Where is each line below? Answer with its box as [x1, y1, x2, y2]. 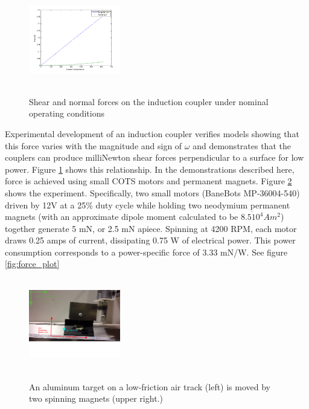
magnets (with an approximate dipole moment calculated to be [5, 210, 238, 223]
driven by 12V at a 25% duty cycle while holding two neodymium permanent [5, 198, 290, 211]
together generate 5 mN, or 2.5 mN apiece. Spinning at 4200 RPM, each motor [5, 222, 297, 234]
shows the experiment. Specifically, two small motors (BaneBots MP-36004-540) [5, 186, 300, 199]
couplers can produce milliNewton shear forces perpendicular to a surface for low [5, 151, 304, 164]
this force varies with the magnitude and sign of [5, 139, 182, 152]
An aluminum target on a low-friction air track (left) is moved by [29, 380, 271, 393]
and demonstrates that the [193, 139, 291, 152]
